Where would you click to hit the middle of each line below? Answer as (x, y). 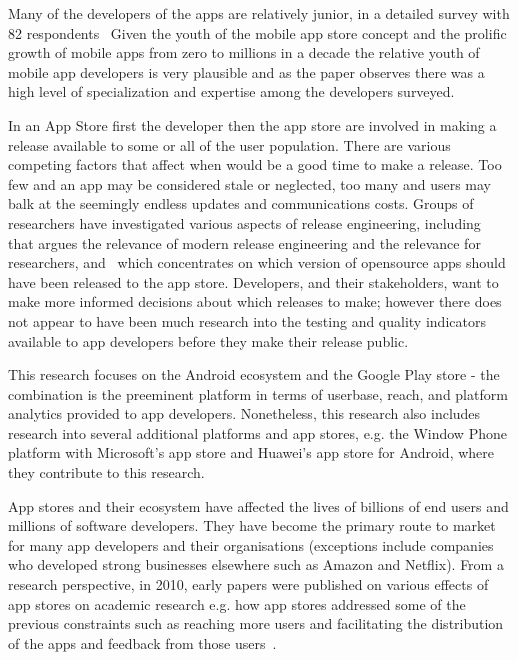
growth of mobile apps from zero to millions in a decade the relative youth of (244, 52)
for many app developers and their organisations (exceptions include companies (251, 544)
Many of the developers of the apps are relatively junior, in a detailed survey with (259, 13)
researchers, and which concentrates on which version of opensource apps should (257, 262)
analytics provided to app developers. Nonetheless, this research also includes (244, 413)
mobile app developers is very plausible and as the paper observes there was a (246, 71)
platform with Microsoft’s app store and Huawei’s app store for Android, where (251, 452)
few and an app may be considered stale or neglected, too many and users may (249, 183)
